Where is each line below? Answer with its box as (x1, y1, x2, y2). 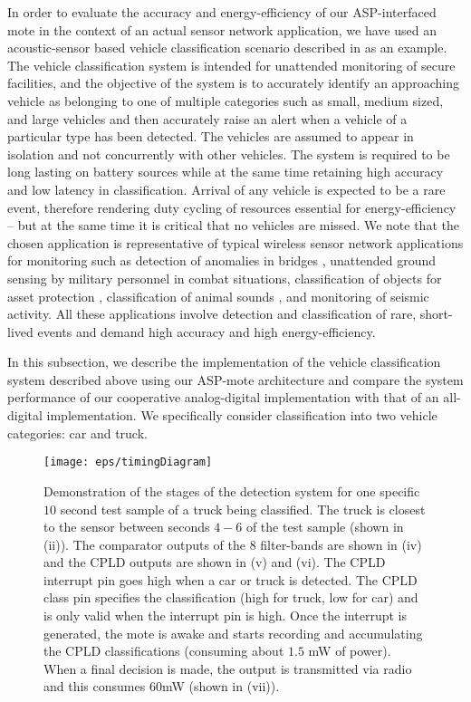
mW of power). (308, 641, 391, 660)
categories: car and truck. (7, 423, 148, 442)
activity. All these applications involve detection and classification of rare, (7, 304, 417, 323)
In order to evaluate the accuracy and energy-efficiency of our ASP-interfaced (7, 3, 437, 21)
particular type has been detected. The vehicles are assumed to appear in (7, 127, 414, 146)
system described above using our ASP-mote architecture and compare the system (7, 370, 464, 389)
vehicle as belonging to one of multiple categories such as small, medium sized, (7, 91, 444, 110)
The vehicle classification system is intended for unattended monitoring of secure (7, 55, 456, 74)
